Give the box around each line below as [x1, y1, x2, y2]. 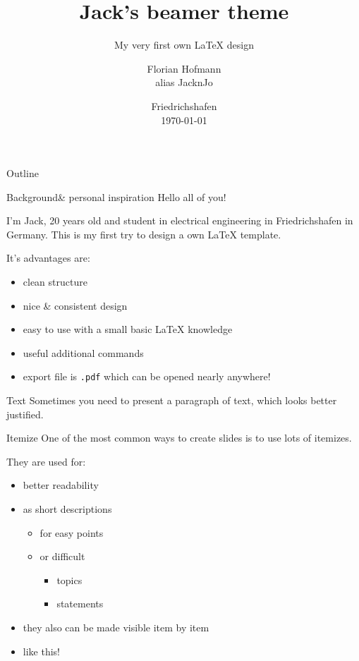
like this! [23, 643, 60, 658]
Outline [6, 166, 39, 181]
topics [56, 572, 83, 587]
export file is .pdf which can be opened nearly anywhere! [23, 369, 271, 384]
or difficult [39, 549, 85, 564]
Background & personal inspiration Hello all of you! [6, 189, 226, 204]
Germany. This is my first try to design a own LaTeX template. [6, 226, 281, 241]
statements [56, 596, 104, 611]
